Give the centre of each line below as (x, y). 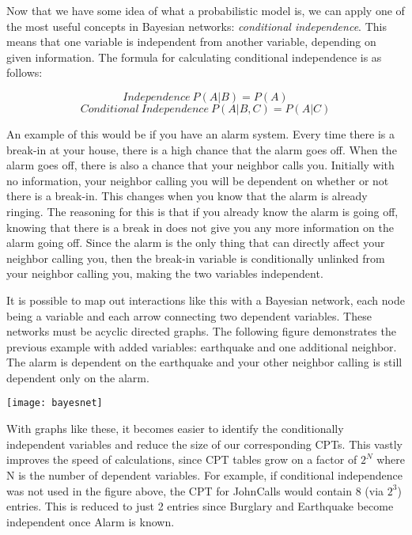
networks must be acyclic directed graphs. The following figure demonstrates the (201, 331)
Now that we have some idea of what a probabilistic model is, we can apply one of (206, 10)
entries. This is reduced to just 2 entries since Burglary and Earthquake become (200, 506)
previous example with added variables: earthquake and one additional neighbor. (202, 346)
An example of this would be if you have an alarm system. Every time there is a (200, 133)
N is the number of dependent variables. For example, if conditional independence (205, 474)
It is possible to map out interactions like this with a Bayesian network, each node (206, 300)
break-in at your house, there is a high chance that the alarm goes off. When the (202, 149)
